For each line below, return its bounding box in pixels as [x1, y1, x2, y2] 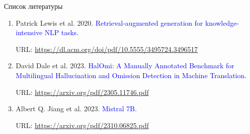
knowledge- [205, 17, 239, 28]
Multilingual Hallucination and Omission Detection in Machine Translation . [15, 70, 247, 80]
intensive [15, 27, 43, 38]
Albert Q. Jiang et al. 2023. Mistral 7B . [15, 103, 137, 114]
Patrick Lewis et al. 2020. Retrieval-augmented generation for [15, 17, 203, 28]
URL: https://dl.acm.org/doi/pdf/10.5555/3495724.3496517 [15, 44, 198, 54]
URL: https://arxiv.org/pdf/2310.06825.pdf [15, 120, 149, 130]
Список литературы [4, 1, 63, 11]
